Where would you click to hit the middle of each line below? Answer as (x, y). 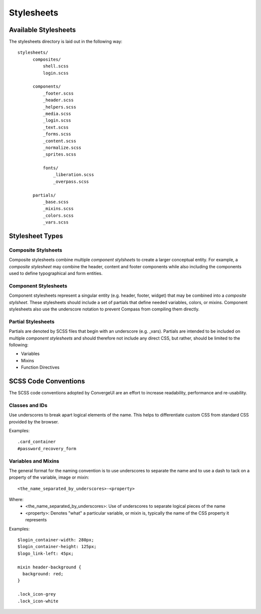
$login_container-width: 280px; (56, 540)
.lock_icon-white (38, 601)
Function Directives (40, 367)
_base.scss (56, 202)
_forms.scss (57, 134)
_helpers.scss (59, 107)
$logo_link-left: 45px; (46, 553)
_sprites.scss (59, 154)
